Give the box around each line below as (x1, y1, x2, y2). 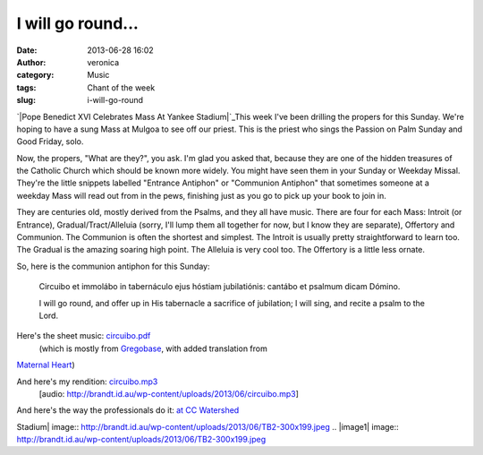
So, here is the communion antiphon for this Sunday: (16, 261, 210, 271)
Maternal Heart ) (16, 359, 75, 371)
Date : (16, 45, 38, 56)
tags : (16, 82, 37, 93)
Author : (16, 56, 47, 67)
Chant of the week (87, 82, 156, 93)
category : (16, 70, 55, 81)
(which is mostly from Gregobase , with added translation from (38, 343, 267, 354)
